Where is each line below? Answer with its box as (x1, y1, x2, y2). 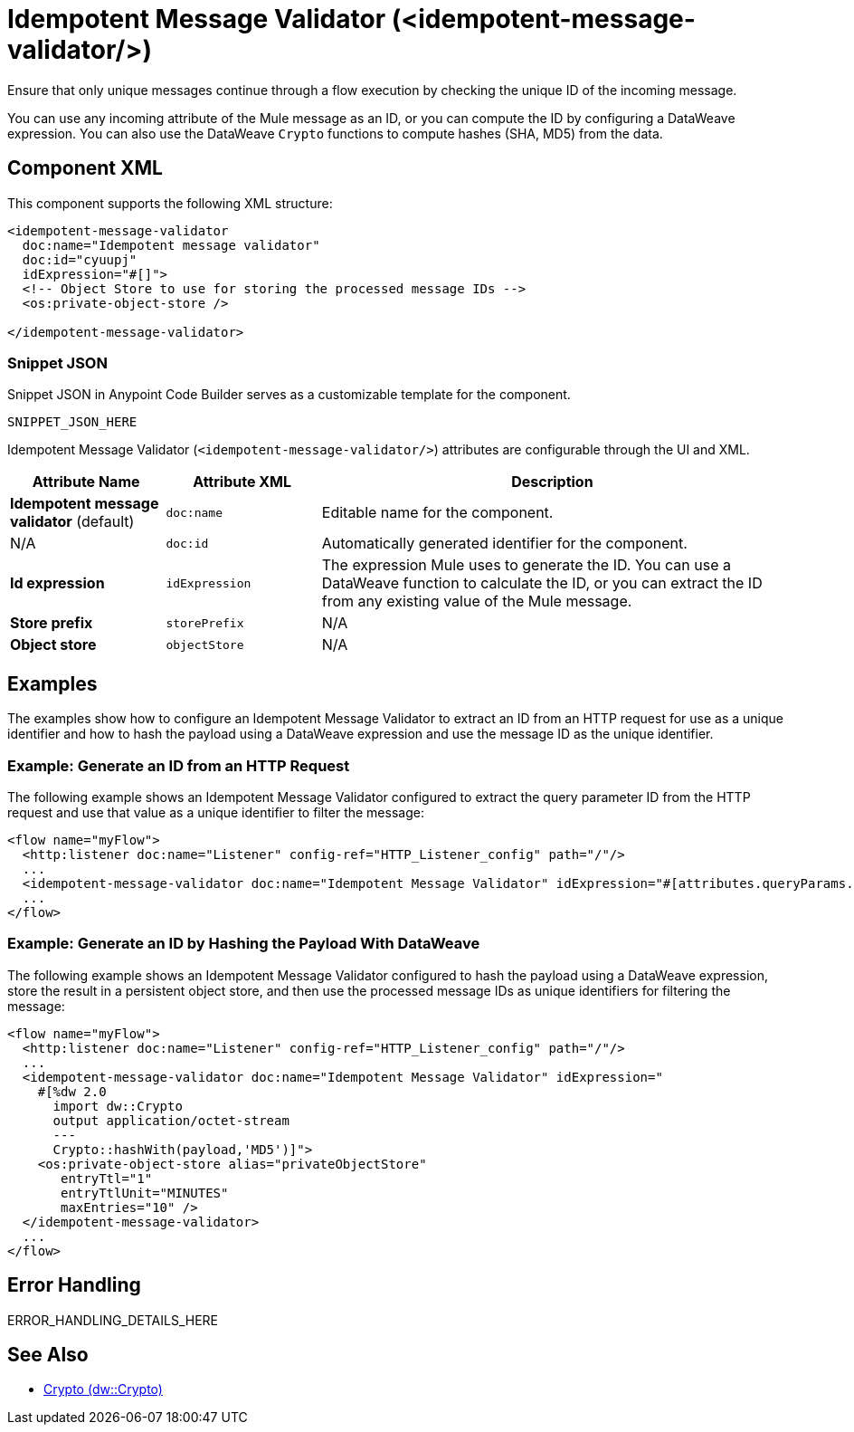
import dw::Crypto (52, 1098, 183, 1113)
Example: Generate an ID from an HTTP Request (7, 756, 350, 775)
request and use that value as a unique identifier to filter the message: (7, 804, 424, 820)
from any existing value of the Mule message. (321, 592, 632, 611)
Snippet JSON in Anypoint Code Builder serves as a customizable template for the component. (7, 387, 571, 403)
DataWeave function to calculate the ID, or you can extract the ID (321, 574, 763, 593)
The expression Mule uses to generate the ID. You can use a (321, 556, 732, 575)
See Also (7, 1342, 89, 1366)
